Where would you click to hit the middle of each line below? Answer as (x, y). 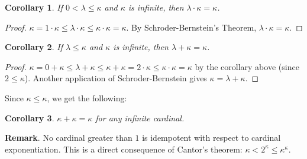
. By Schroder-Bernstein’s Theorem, (191, 27)
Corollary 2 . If (34, 47)
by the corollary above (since (247, 66)
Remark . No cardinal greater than (69, 138)
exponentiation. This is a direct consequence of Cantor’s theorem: (124, 149)
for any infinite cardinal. (140, 117)
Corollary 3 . (30, 117)
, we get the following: (87, 97)
